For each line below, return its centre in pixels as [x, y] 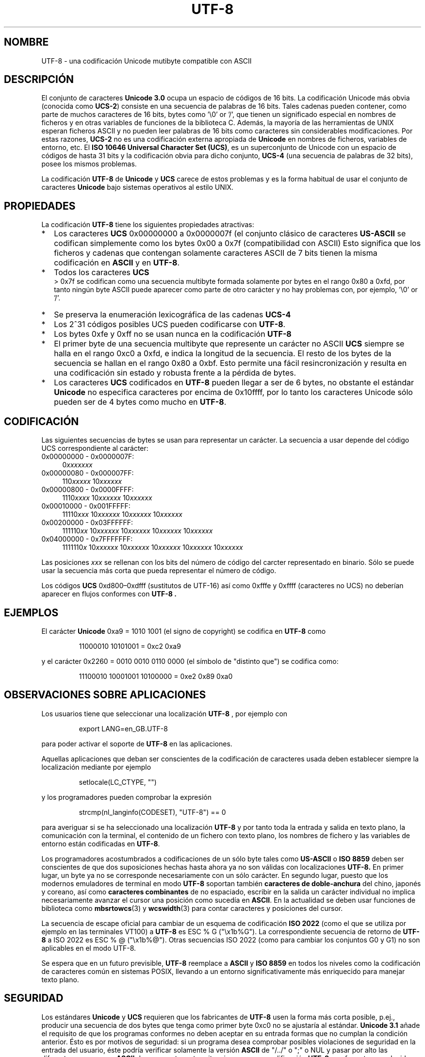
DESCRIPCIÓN [39, 80]
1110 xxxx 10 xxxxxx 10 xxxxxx [107, 498]
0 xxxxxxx [77, 465]
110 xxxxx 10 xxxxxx [92, 481]
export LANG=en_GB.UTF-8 [123, 728]
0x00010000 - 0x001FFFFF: [86, 506]
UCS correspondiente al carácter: [95, 448]
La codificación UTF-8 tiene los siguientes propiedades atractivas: [148, 225]
